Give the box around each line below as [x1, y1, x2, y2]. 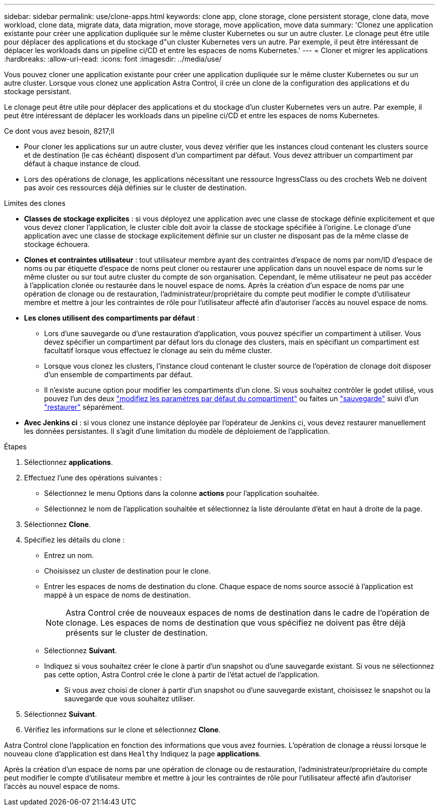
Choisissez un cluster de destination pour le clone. [44, 567, 211, 575]
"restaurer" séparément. [44, 403, 124, 411]
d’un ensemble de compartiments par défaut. [44, 370, 193, 379]
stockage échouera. [24, 240, 90, 248]
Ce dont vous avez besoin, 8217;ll [4, 127, 115, 135]
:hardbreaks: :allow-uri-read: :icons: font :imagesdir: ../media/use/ [4, 55, 222, 63]
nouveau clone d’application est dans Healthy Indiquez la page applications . [4, 749, 261, 758]
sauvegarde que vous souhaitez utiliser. [64, 694, 195, 703]
